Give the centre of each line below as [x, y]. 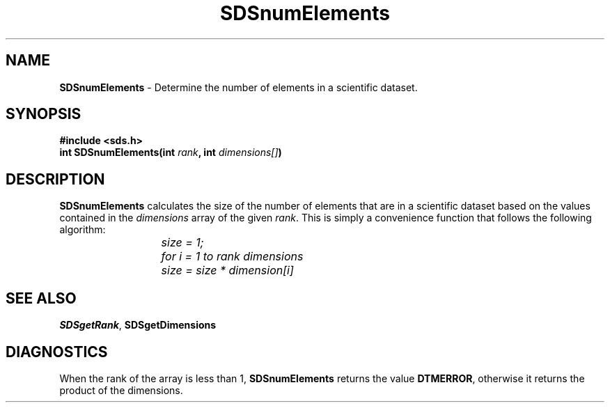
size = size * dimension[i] [227, 270]
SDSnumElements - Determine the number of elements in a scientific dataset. [238, 87]
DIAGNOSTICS [57, 352]
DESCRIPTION [55, 179]
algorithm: [83, 230]
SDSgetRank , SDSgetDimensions [138, 325]
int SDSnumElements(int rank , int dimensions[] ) [171, 152]
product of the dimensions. [121, 390]
